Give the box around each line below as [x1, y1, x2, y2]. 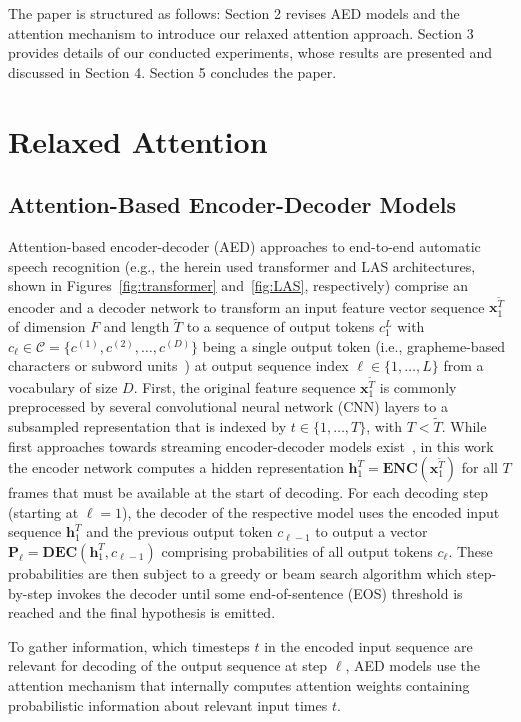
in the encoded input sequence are [264, 635, 473, 656]
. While [441, 416, 487, 437]
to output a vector [315, 521, 428, 542]
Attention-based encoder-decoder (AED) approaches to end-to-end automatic [8, 235, 481, 256]
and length [103, 316, 170, 337]
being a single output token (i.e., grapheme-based [202, 335, 506, 356]
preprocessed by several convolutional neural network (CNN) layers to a [8, 396, 448, 417]
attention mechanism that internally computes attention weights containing [8, 674, 470, 695]
